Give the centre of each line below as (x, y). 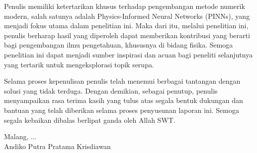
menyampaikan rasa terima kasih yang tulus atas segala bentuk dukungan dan (124, 100)
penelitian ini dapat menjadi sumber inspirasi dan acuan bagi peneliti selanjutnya (128, 54)
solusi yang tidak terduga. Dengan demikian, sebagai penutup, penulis (111, 90)
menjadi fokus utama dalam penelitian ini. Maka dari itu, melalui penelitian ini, (126, 25)
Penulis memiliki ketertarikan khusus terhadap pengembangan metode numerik (125, 6)
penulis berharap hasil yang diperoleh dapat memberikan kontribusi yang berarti (127, 35)
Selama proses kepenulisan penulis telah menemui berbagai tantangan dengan (122, 81)
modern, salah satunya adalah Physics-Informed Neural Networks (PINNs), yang (127, 16)
